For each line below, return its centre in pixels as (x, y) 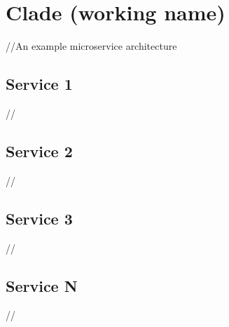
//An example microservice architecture (91, 46)
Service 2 (39, 151)
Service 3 (39, 218)
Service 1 (39, 84)
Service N (42, 285)
